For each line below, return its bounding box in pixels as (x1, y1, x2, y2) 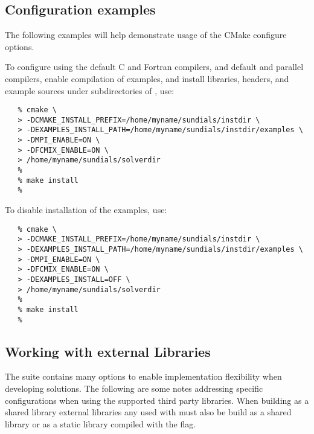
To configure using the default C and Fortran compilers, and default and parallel (5, 60, 304, 73)
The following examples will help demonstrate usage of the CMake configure (5, 28, 287, 41)
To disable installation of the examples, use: (5, 203, 167, 216)
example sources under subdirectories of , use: (5, 84, 175, 97)
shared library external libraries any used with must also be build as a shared (5, 406, 292, 418)
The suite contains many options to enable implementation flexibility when (5, 370, 282, 383)
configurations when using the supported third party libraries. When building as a (5, 394, 309, 406)
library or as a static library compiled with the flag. (5, 417, 196, 430)
